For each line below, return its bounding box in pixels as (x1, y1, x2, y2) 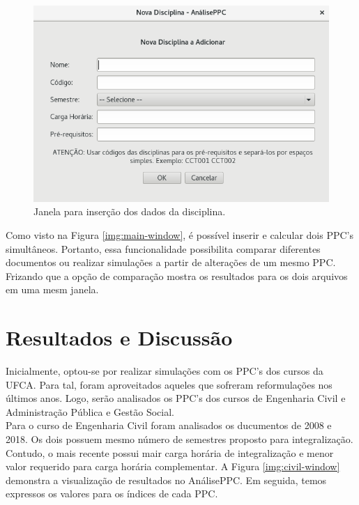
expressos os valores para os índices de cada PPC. (6, 486, 218, 501)
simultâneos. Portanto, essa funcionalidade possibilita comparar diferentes (6, 241, 321, 256)
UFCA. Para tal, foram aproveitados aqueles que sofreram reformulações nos (6, 377, 333, 391)
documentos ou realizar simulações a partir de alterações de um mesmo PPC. (6, 255, 336, 270)
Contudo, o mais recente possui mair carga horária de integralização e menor (6, 445, 334, 460)
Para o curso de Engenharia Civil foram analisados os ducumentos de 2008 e (6, 418, 332, 433)
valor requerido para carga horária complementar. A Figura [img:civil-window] (6, 459, 340, 474)
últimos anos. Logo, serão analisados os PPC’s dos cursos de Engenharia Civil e (6, 391, 346, 405)
